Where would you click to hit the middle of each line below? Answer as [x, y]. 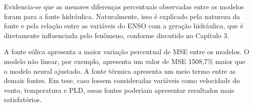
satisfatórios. [23, 99]
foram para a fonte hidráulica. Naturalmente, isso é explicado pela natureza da [122, 16]
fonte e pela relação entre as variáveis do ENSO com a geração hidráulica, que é [124, 26]
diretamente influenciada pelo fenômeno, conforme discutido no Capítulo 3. [116, 35]
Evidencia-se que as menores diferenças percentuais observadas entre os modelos [124, 6]
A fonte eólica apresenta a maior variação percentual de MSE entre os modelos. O [127, 52]
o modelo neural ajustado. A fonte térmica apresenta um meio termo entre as [120, 71]
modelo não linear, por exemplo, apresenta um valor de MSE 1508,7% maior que [125, 61]
